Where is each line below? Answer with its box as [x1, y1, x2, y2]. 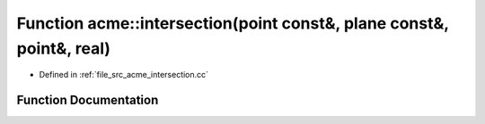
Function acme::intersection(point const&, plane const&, [16, 13, 449, 33]
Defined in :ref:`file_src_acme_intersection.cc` [39, 70, 209, 80]
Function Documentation [16, 93, 159, 108]
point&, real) [16, 38, 111, 58]
